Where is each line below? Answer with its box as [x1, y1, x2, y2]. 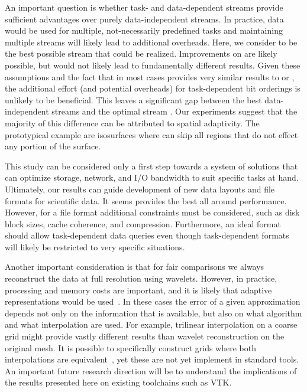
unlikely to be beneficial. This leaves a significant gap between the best [5, 93, 262, 106]
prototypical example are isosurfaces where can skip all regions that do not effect [5, 128, 298, 141]
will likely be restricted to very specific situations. [5, 240, 185, 253]
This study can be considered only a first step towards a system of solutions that [5, 159, 298, 172]
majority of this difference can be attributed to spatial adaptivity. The [5, 116, 260, 129]
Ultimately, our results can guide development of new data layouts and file [5, 182, 275, 195]
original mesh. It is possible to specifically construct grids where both [5, 341, 256, 354]
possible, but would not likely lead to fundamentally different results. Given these [5, 58, 300, 71]
